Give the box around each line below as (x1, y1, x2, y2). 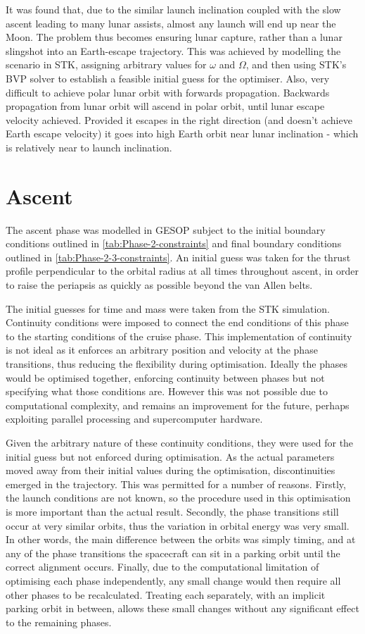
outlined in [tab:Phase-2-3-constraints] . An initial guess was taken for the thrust (6, 249, 351, 264)
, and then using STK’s (245, 57, 347, 72)
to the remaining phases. (6, 614, 112, 629)
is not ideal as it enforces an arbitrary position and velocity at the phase (6, 342, 318, 357)
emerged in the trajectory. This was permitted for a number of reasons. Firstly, (6, 476, 346, 491)
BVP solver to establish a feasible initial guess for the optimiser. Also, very (6, 70, 330, 85)
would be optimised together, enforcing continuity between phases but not (6, 370, 325, 385)
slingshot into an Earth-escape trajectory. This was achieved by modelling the (6, 43, 341, 58)
